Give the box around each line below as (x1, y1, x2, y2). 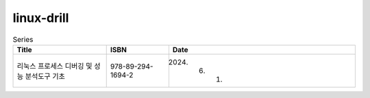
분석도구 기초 (25, 71, 65, 81)
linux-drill (12, 10, 69, 25)
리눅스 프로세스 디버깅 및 (16, 61, 92, 71)
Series (12, 34, 34, 44)
